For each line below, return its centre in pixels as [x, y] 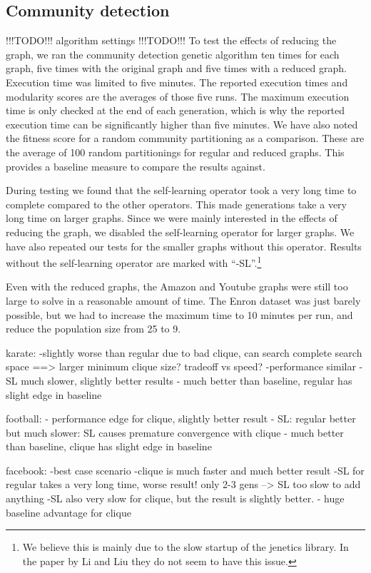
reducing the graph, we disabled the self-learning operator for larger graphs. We [180, 232]
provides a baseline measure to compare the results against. [136, 166]
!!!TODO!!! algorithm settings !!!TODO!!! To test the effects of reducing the [171, 40]
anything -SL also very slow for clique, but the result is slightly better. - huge [175, 498]
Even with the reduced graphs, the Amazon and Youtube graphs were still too [177, 286]
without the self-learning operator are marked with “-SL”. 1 [134, 262]
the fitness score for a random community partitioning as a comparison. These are [185, 138]
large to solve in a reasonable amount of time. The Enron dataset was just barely [183, 300]
